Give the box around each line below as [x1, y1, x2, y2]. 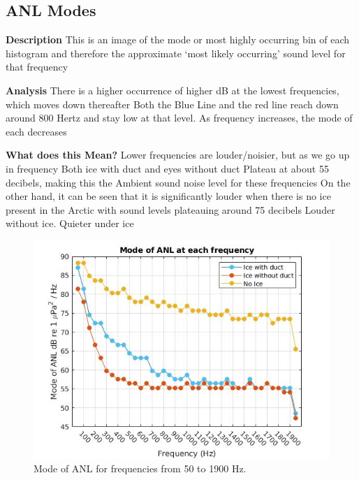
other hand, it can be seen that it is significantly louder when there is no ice [6, 189, 331, 203]
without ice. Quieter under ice [6, 216, 134, 231]
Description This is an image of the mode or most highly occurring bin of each [6, 32, 350, 47]
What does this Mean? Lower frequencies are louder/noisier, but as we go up [6, 147, 350, 162]
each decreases [6, 124, 67, 138]
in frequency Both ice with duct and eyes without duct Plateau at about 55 [6, 161, 329, 175]
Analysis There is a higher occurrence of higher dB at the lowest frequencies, [6, 82, 339, 97]
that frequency [6, 59, 68, 74]
